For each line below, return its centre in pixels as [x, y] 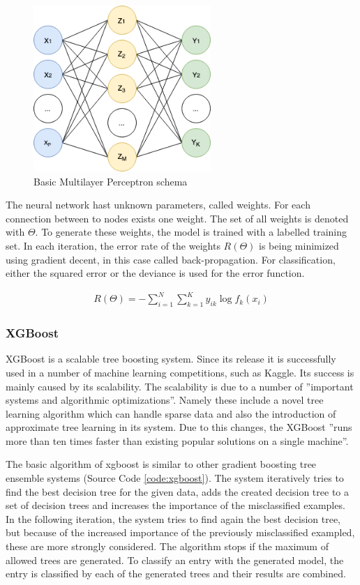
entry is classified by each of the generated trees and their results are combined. [176, 573]
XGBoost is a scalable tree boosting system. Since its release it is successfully [171, 359]
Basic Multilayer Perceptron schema [111, 181]
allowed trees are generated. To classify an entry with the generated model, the [175, 560]
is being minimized [299, 245]
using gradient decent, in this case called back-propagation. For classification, [171, 259]
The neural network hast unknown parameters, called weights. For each [158, 205]
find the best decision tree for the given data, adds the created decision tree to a [177, 491]
